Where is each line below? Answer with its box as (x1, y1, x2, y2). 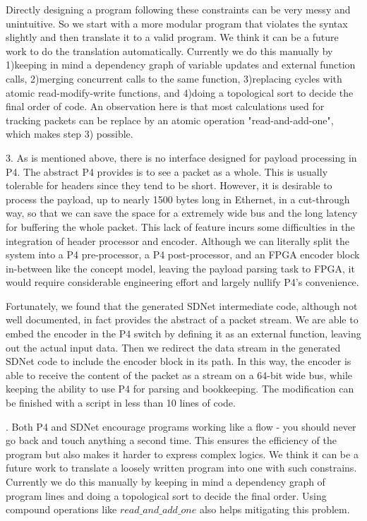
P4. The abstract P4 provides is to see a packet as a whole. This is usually (6, 164, 328, 179)
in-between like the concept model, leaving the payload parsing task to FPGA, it (6, 260, 355, 275)
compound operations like (6, 502, 117, 517)
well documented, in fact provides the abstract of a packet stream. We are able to (6, 312, 359, 327)
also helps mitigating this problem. (199, 502, 350, 517)
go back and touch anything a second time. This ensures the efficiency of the (6, 433, 337, 448)
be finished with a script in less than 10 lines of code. (6, 395, 236, 410)
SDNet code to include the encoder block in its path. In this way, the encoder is (6, 354, 351, 369)
